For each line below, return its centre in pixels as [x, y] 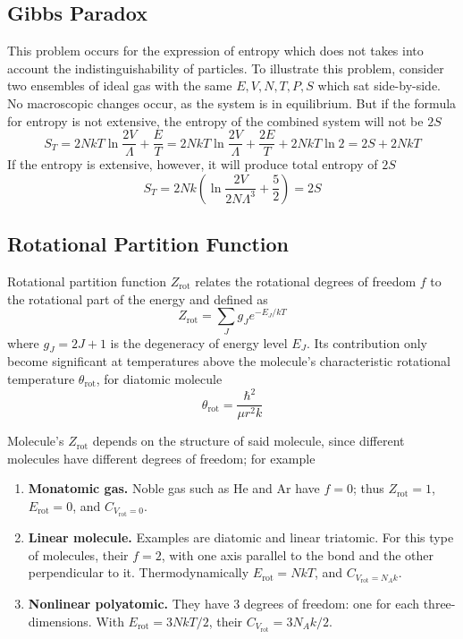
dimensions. [60, 621]
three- [439, 604]
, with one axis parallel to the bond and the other [298, 554]
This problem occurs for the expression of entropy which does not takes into [215, 51]
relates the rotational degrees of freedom [306, 281]
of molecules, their [78, 554]
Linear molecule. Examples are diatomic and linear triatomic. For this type [241, 537]
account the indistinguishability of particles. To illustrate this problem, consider [226, 68]
